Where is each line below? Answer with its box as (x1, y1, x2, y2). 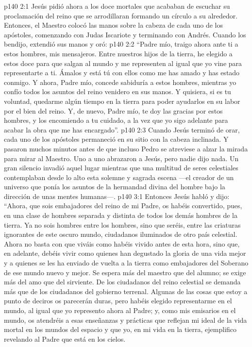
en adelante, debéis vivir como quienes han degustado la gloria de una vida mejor (4, 248, 246, 258)
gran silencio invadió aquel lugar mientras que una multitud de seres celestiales (4, 163, 238, 173)
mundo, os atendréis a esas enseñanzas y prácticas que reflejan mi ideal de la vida (4, 314, 247, 325)
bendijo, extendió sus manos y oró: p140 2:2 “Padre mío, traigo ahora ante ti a (4, 39, 238, 49)
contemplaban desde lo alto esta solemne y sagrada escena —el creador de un (4, 172, 234, 182)
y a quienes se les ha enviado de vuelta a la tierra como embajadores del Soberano (4, 258, 249, 268)
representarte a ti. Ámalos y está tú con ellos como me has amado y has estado (4, 67, 240, 78)
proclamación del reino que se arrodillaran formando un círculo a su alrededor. (4, 10, 238, 20)
